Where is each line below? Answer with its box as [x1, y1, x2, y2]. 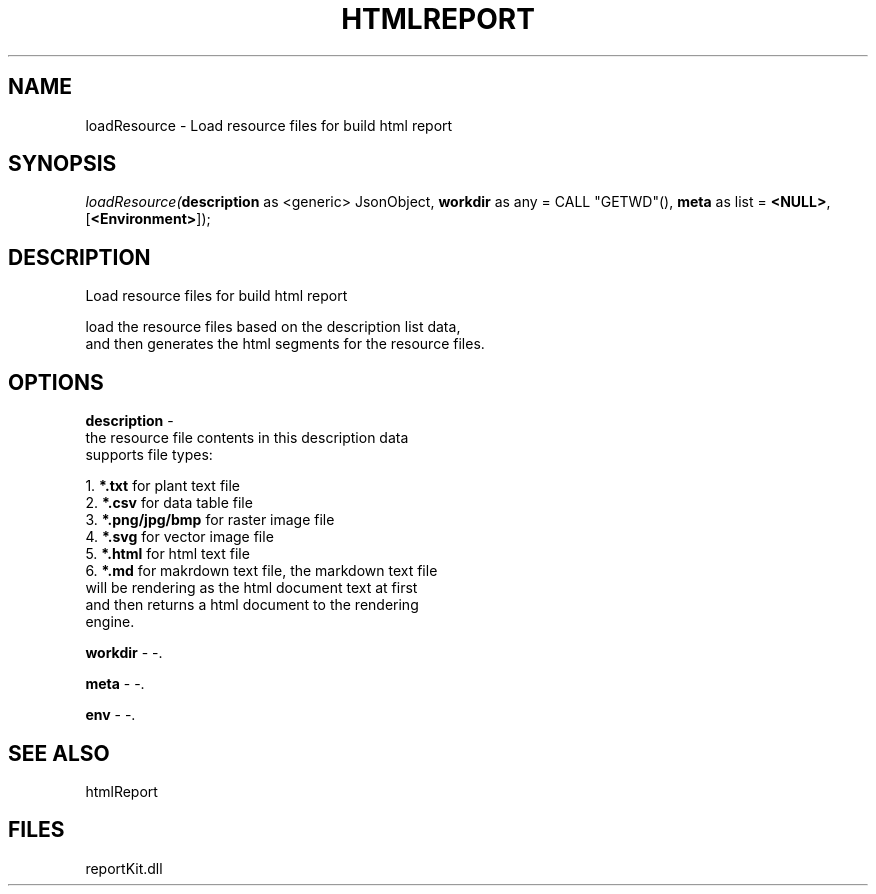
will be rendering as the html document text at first [85, 579, 418, 597]
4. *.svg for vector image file [85, 528, 274, 546]
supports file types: [85, 446, 213, 464]
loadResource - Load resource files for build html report [85, 116, 453, 134]
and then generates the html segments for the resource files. [85, 335, 485, 353]
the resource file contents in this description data [85, 429, 409, 447]
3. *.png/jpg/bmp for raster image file [85, 511, 335, 529]
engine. [85, 613, 135, 631]
